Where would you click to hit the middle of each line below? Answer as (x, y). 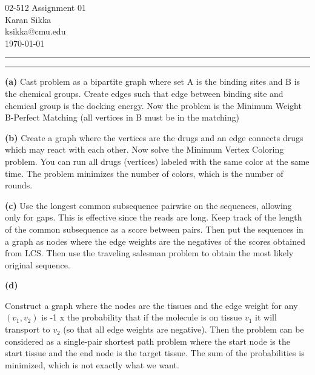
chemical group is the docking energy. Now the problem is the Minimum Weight (153, 105)
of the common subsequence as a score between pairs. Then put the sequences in (154, 229)
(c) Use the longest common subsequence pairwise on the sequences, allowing (148, 205)
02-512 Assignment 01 (45, 7)
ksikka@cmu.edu (35, 31)
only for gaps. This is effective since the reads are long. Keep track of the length (154, 217)
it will (266, 317)
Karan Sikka (28, 19)
